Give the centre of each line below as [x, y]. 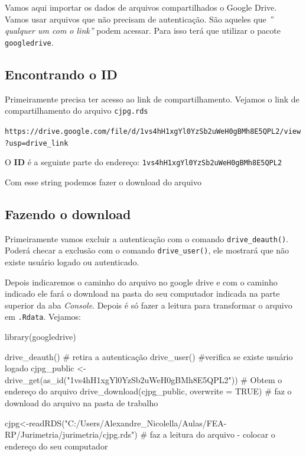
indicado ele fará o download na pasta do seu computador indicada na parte [142, 293]
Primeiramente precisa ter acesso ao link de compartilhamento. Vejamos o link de [152, 99]
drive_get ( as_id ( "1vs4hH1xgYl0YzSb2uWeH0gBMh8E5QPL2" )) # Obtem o [144, 379]
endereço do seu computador [56, 446]
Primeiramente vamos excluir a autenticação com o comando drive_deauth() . [147, 238]
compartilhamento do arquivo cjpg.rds [76, 110]
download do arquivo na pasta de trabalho [82, 402]
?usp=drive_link [37, 143]
